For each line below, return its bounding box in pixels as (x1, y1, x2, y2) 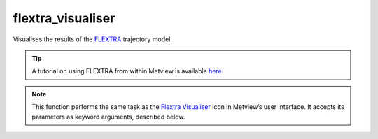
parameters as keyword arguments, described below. (31, 112, 185, 121)
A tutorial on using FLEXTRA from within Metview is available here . (31, 67, 224, 75)
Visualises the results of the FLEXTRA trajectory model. (13, 35, 173, 43)
